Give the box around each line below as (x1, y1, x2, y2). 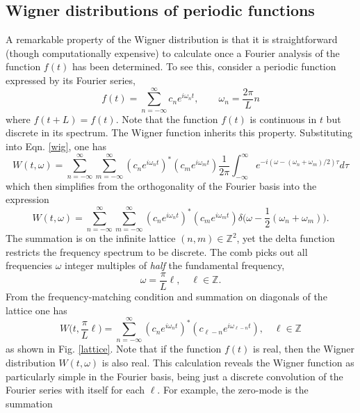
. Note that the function (115, 111, 218, 126)
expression (6, 192, 49, 206)
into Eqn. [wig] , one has (6, 138, 106, 153)
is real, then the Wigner (253, 341, 355, 356)
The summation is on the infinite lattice (6, 231, 176, 245)
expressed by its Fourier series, (6, 72, 136, 87)
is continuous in (249, 111, 317, 126)
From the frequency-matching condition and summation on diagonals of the (6, 289, 327, 304)
